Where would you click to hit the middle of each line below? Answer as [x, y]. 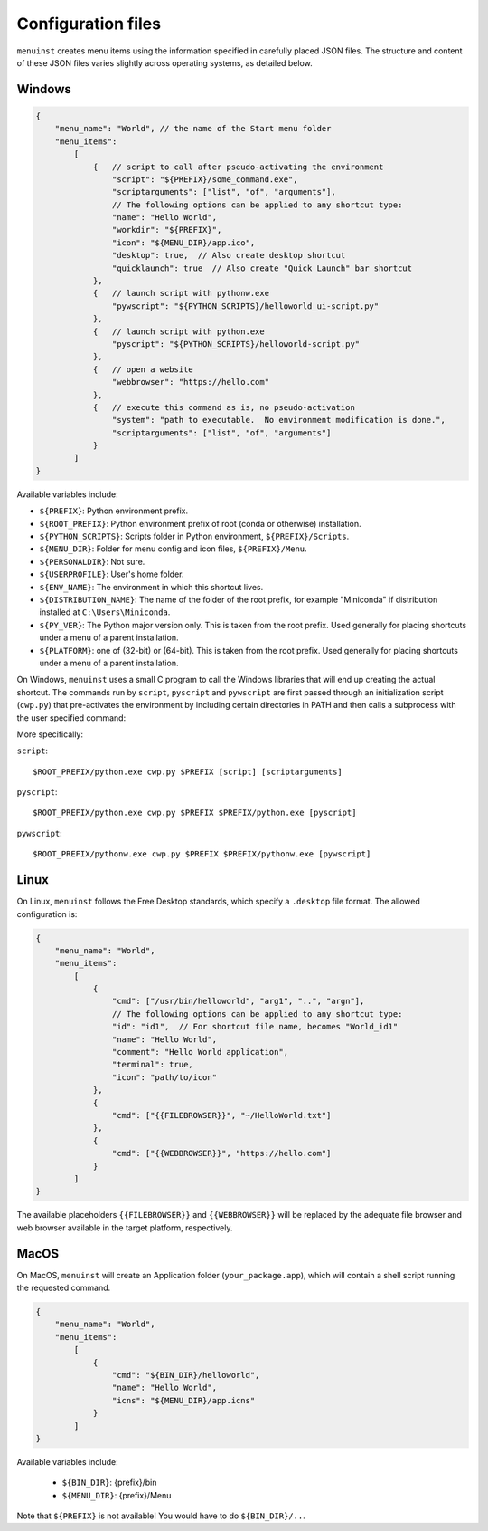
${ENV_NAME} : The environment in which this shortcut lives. [151, 587]
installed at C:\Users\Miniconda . [105, 612]
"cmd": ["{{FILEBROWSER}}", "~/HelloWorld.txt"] [221, 1115]
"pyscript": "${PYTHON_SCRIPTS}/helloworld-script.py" [236, 344]
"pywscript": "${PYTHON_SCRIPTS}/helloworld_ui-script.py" [245, 306]
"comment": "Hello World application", [200, 1052]
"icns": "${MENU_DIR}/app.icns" [183, 1400]
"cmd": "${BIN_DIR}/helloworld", [186, 1375]
